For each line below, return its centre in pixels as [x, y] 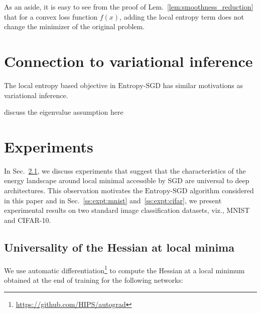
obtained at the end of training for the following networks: [94, 280]
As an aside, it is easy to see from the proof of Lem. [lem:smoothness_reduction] [129, 7]
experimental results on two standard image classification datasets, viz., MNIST [127, 210]
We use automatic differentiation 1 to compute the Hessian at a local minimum [124, 269]
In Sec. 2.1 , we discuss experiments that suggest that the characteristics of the [125, 170]
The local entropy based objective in [60, 85]
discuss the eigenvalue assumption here [64, 112]
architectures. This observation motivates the [74, 190]
